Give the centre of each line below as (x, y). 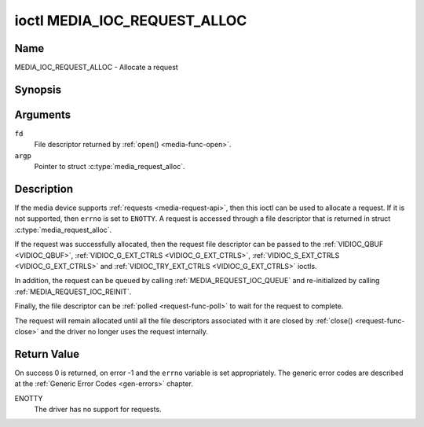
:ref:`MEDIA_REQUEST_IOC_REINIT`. (73, 292)
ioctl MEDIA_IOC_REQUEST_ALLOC (131, 20)
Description (44, 189)
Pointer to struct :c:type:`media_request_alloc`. (110, 167)
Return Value (47, 354)
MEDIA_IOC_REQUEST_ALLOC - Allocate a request (96, 68)
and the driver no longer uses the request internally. (124, 331)
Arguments (43, 114)
